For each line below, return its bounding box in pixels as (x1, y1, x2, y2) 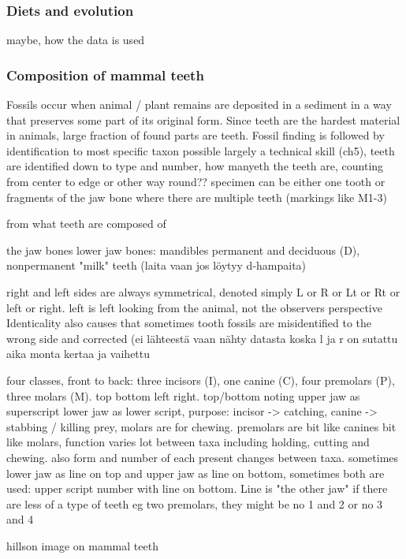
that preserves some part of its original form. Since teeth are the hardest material (6, 111, 400, 128)
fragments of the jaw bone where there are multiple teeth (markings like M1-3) (6, 188, 387, 205)
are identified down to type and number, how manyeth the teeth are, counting (6, 158, 384, 174)
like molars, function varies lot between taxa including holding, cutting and (6, 434, 370, 450)
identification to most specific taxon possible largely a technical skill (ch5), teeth (6, 142, 395, 158)
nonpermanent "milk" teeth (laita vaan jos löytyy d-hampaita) (6, 257, 307, 274)
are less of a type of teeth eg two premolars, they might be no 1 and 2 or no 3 (6, 495, 383, 512)
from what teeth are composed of (6, 215, 166, 232)
